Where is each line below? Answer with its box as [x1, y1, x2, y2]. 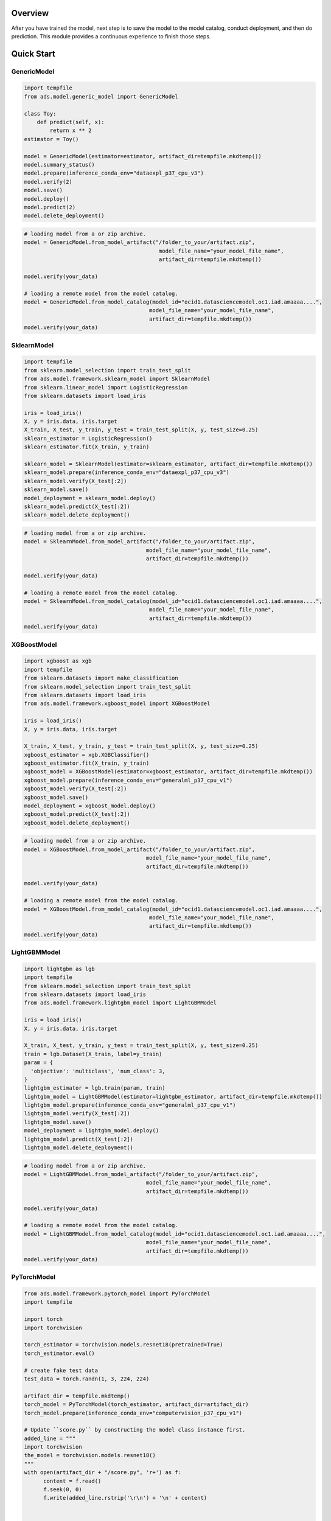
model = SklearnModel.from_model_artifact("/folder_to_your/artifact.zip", [24, 538, 256, 545]
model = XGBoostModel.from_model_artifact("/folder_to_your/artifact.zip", [24, 846, 256, 853]
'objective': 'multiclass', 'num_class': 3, [30, 1068, 165, 1074]
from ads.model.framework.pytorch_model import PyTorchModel [24, 1290, 211, 1297]
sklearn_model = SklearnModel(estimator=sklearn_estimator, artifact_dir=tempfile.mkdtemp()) [24, 461, 313, 468]
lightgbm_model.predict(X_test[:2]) [24, 1135, 134, 1143]
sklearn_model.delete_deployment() [24, 512, 130, 518]
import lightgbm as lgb [24, 965, 96, 972]
